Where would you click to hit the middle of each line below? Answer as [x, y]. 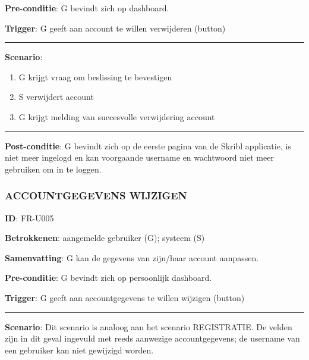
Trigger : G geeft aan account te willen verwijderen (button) [115, 28]
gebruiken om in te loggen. [53, 169]
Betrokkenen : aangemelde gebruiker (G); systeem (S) [105, 238]
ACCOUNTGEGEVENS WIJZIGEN [96, 195]
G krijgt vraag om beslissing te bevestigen [95, 76]
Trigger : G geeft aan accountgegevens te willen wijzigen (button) [125, 297]
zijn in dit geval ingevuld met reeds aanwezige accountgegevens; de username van [152, 338]
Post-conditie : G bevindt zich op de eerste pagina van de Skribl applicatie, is [148, 145]
